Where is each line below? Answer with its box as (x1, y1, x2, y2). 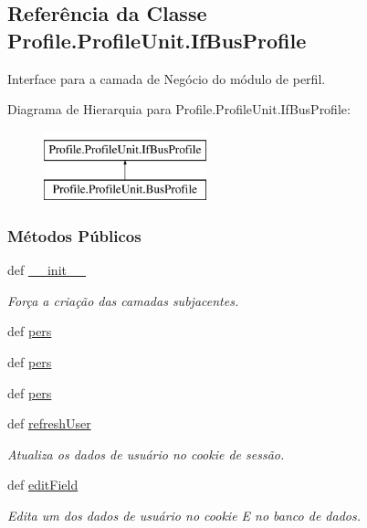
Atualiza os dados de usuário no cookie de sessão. (7, 444, 285, 463)
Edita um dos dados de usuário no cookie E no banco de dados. (7, 505, 362, 524)
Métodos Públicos (7, 224, 142, 247)
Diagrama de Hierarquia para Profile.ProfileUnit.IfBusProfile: (7, 100, 351, 119)
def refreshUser (7, 414, 91, 433)
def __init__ (7, 260, 86, 280)
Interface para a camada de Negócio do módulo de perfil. (7, 69, 326, 88)
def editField (7, 475, 79, 494)
